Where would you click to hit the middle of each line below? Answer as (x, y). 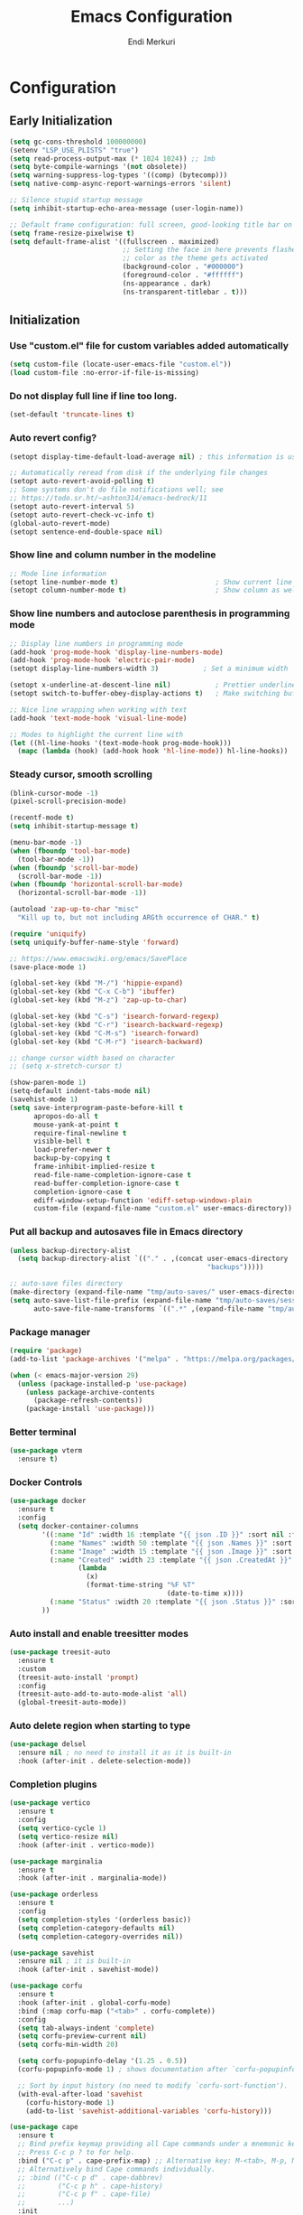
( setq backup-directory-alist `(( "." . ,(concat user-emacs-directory (153, 1259)
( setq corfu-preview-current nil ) (82, 2036)
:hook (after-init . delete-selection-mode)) (105, 1762)
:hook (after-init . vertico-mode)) (86, 1845)
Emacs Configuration (151, 17)
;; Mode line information (58, 574)
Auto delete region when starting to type (100, 1725)
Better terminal (43, 1432)
